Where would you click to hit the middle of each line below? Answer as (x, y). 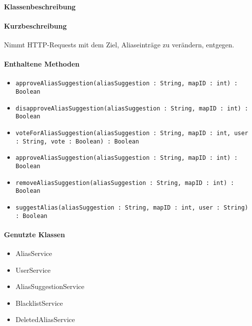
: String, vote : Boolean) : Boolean (77, 141)
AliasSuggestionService (50, 286)
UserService (33, 270)
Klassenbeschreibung (40, 6)
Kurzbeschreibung (35, 25)
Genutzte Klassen (34, 234)
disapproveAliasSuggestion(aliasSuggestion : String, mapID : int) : (132, 108)
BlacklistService (39, 303)
